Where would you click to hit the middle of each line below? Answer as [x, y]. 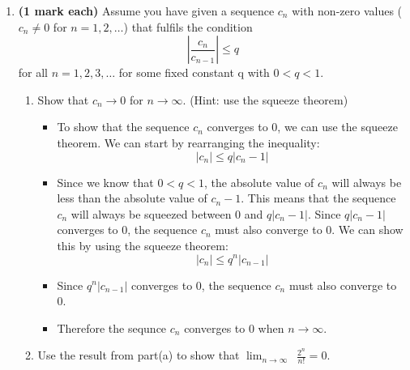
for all [33, 72]
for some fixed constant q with [194, 72]
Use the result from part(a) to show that [139, 355]
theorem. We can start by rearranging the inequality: [188, 142]
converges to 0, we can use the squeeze [302, 127]
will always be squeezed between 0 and [167, 213]
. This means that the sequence [318, 198]
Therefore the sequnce [112, 327]
